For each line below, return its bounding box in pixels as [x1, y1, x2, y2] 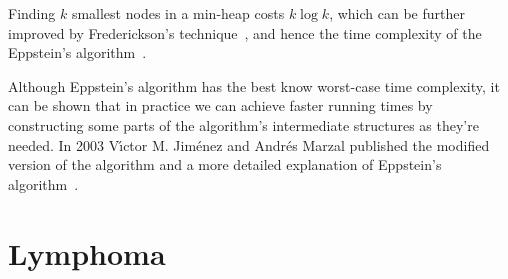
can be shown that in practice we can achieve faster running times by [8, 95, 433, 116]
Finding [8, 3, 56, 23]
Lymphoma [8, 232, 166, 273]
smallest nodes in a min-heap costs [71, 3, 285, 23]
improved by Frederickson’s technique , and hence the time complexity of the [8, 22, 482, 43]
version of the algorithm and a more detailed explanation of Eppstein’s [8, 154, 442, 175]
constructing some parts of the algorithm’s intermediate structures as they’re [8, 114, 479, 135]
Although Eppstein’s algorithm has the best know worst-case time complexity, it [8, 75, 500, 96]
